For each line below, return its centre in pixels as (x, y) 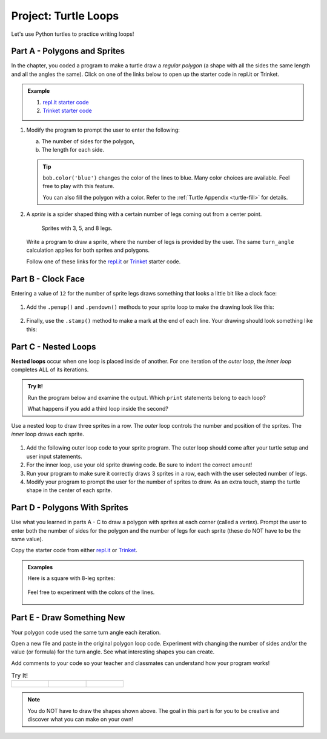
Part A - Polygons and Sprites (68, 51)
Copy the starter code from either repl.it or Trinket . (74, 550)
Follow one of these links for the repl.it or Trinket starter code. (104, 262)
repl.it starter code (66, 102)
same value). (27, 539)
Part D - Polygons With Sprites (70, 508)
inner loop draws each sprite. (48, 434)
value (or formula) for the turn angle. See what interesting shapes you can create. (113, 652)
